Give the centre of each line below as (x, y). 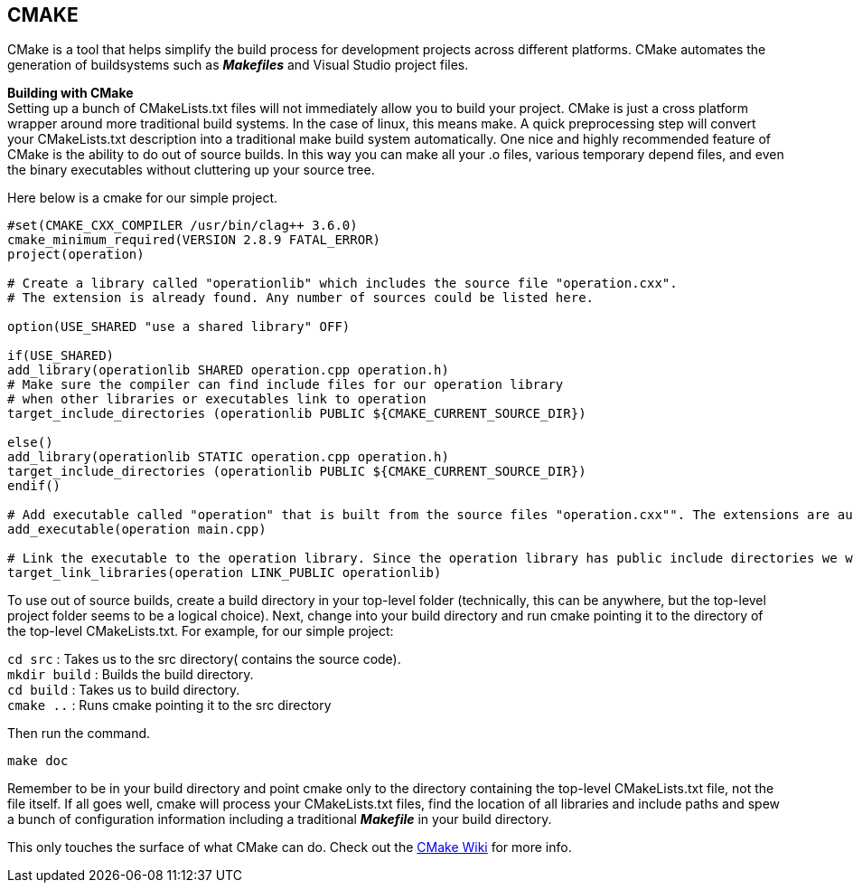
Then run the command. (79, 734)
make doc (38, 761)
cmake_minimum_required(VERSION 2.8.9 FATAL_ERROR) (194, 240)
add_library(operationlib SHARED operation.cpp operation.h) (228, 370)
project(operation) (76, 255)
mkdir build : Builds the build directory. (131, 675)
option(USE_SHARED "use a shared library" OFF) (179, 327)
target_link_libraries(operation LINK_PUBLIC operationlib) (225, 573)
